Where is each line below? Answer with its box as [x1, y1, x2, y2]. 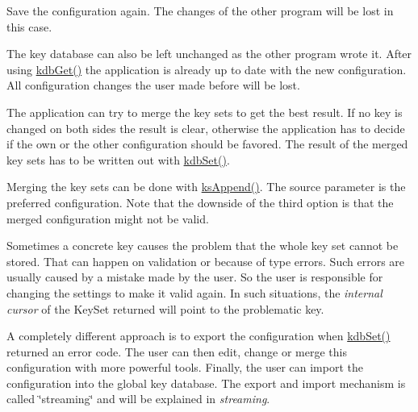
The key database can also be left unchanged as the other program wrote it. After [6, 45, 412, 62]
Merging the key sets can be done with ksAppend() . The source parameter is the [6, 178, 406, 195]
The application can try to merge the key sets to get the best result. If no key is [6, 103, 403, 120]
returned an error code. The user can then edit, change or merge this [6, 343, 348, 360]
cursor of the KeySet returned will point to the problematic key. [6, 300, 324, 317]
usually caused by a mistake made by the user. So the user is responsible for [6, 268, 383, 285]
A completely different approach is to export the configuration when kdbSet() [6, 327, 391, 344]
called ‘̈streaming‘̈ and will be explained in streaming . [6, 390, 270, 407]
